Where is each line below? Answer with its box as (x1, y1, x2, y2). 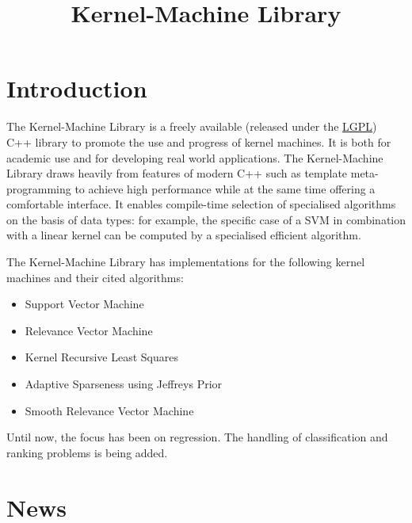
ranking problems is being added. (6, 444, 168, 460)
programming (6, 180, 71, 197)
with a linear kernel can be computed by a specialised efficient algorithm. (6, 227, 361, 243)
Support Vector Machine (25, 296, 144, 312)
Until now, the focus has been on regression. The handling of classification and (6, 429, 388, 445)
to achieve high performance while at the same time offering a (74, 180, 376, 197)
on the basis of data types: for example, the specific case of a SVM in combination (6, 211, 406, 227)
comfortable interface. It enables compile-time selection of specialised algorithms (6, 196, 396, 212)
